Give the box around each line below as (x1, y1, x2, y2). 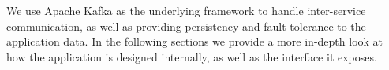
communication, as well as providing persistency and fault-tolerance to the (6, 17, 366, 34)
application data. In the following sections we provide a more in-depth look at (6, 33, 383, 50)
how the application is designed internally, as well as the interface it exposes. (6, 48, 377, 64)
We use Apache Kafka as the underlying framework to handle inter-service (6, 2, 366, 18)
